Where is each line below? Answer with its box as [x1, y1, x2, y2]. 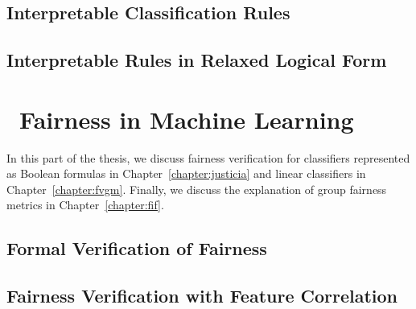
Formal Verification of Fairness [6, 236, 267, 261]
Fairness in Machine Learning [19, 102, 354, 135]
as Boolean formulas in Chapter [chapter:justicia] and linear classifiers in [6, 165, 366, 182]
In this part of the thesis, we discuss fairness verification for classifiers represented [6, 149, 410, 166]
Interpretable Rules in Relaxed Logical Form [6, 47, 387, 72]
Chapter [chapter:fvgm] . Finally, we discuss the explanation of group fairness [6, 180, 387, 197]
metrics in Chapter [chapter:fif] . [6, 196, 164, 213]
